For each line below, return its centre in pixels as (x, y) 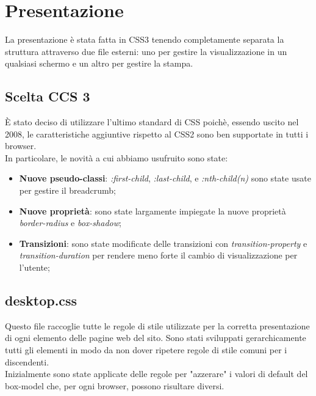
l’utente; (34, 267)
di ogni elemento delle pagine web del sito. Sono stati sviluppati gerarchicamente (156, 338)
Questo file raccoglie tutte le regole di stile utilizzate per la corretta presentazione (157, 325)
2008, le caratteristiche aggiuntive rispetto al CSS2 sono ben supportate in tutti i (157, 134)
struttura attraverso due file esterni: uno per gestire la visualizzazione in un (146, 51)
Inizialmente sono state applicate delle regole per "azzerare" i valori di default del (156, 374)
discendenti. (27, 361)
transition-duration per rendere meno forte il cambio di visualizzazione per (158, 255)
